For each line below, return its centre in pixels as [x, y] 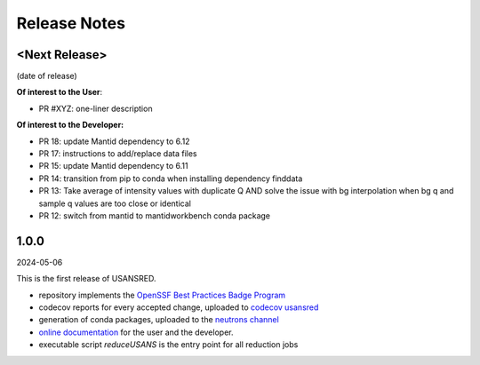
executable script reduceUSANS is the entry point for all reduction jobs [168, 345]
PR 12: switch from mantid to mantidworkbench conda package [155, 215]
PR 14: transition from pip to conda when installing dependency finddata [171, 179]
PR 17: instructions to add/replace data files [118, 154]
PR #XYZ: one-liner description [96, 108]
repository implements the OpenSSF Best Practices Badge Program [162, 295]
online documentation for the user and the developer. [136, 332]
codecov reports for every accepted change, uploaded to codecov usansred [179, 307]
